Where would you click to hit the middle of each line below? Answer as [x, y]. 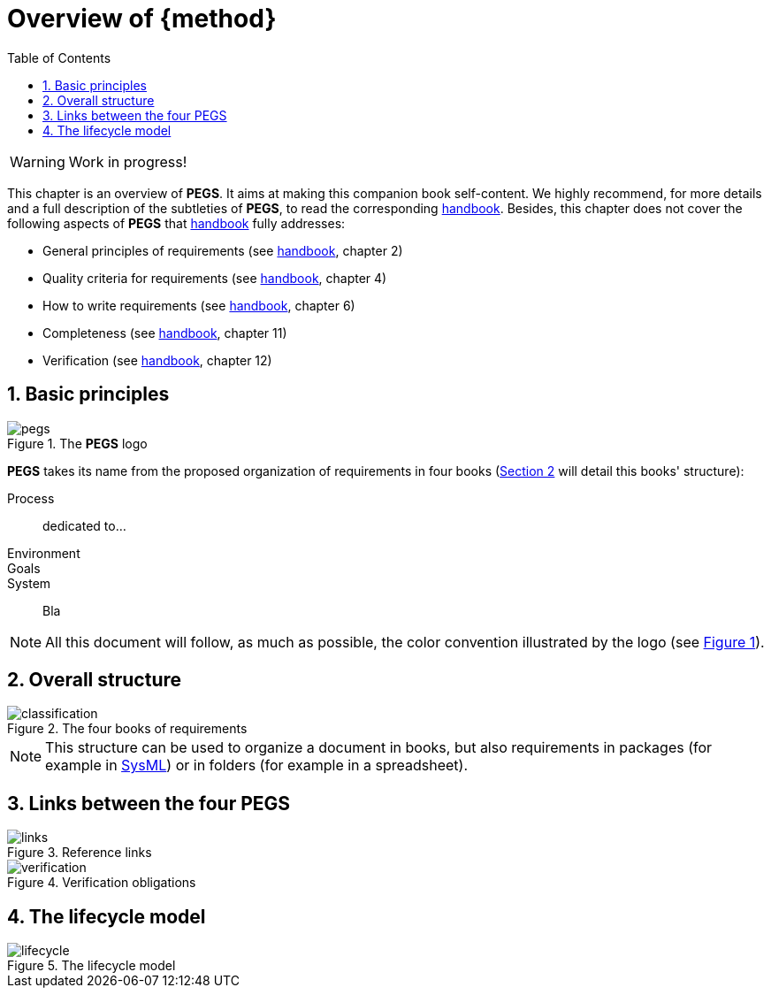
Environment [44, 553]
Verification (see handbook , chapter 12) [157, 360]
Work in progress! [128, 161]
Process [31, 498]
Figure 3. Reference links [80, 853]
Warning [38, 161]
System [29, 583]
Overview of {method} [142, 19]
